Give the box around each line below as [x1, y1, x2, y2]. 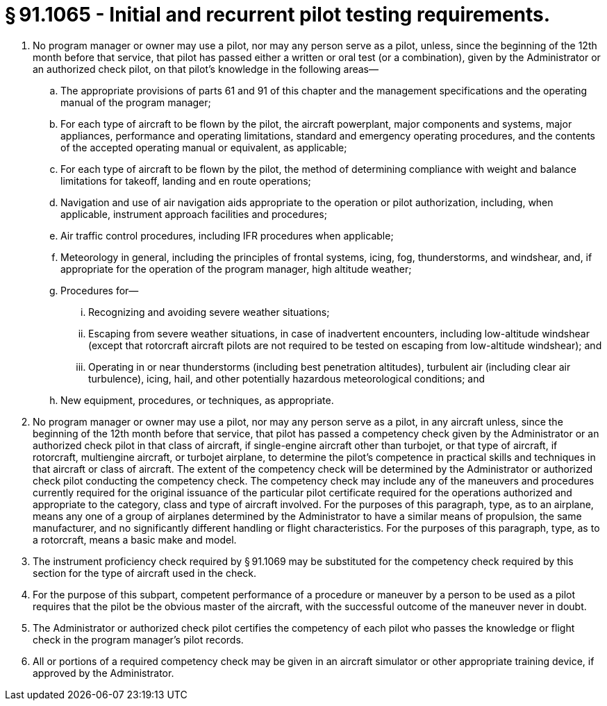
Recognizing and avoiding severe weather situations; [88, 305, 330, 318]
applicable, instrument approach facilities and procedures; [60, 208, 327, 220]
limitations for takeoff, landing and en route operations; [60, 174, 311, 187]
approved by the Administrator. [33, 666, 174, 679]
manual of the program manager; [60, 96, 211, 108]
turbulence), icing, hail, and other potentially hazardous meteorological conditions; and [88, 372, 485, 385]
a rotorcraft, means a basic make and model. [33, 533, 237, 546]
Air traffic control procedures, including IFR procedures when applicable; [60, 229, 394, 242]
